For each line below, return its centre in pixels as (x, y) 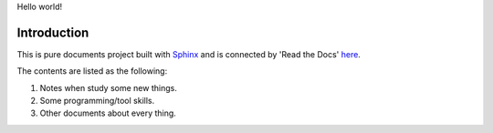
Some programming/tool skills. (97, 101)
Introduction (53, 32)
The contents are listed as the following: (92, 71)
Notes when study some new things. (108, 87)
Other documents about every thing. (108, 113)
